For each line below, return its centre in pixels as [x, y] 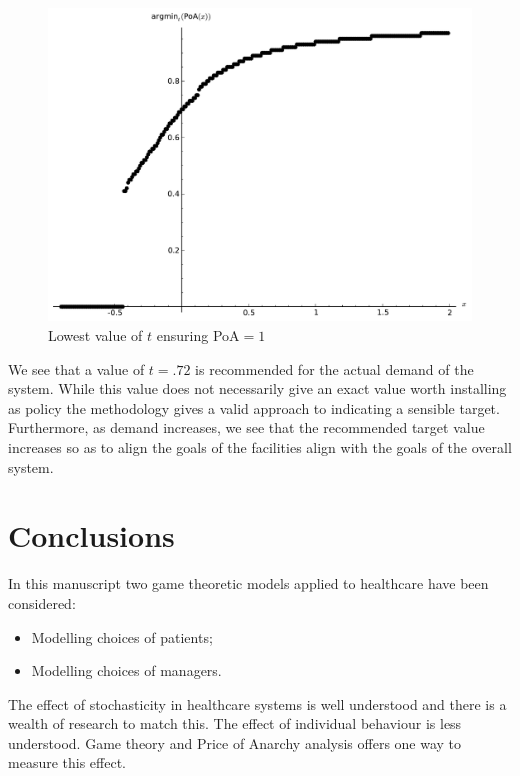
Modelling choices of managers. [126, 670]
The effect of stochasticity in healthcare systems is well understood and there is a [257, 703]
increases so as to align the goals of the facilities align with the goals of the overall [260, 447]
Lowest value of [95, 335]
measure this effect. [67, 762]
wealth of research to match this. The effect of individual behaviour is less [235, 723]
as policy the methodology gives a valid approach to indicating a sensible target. [254, 407]
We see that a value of [76, 368]
